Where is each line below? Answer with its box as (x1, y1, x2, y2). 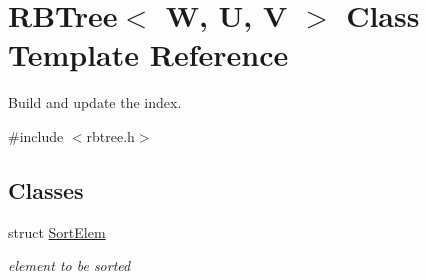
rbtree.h (86, 125, 135, 146)
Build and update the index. (8, 92, 182, 113)
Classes (8, 174, 84, 205)
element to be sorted (8, 255, 131, 276)
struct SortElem (8, 221, 106, 242)
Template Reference (8, 34, 289, 75)
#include (8, 125, 64, 146)
